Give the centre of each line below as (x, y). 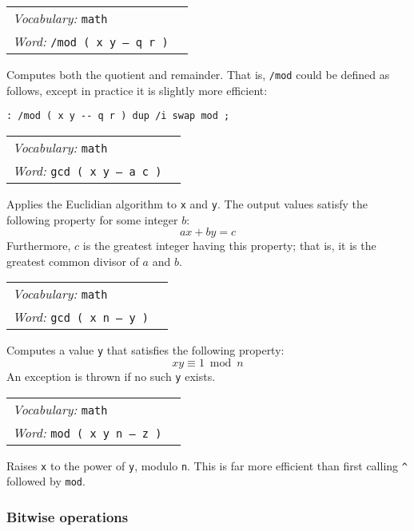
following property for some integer (92, 219)
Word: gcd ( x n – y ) (81, 317)
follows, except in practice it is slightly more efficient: (137, 90)
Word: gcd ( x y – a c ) (88, 170)
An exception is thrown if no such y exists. (111, 376)
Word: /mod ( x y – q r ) (91, 41)
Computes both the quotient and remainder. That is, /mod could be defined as (198, 74)
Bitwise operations (68, 516)
